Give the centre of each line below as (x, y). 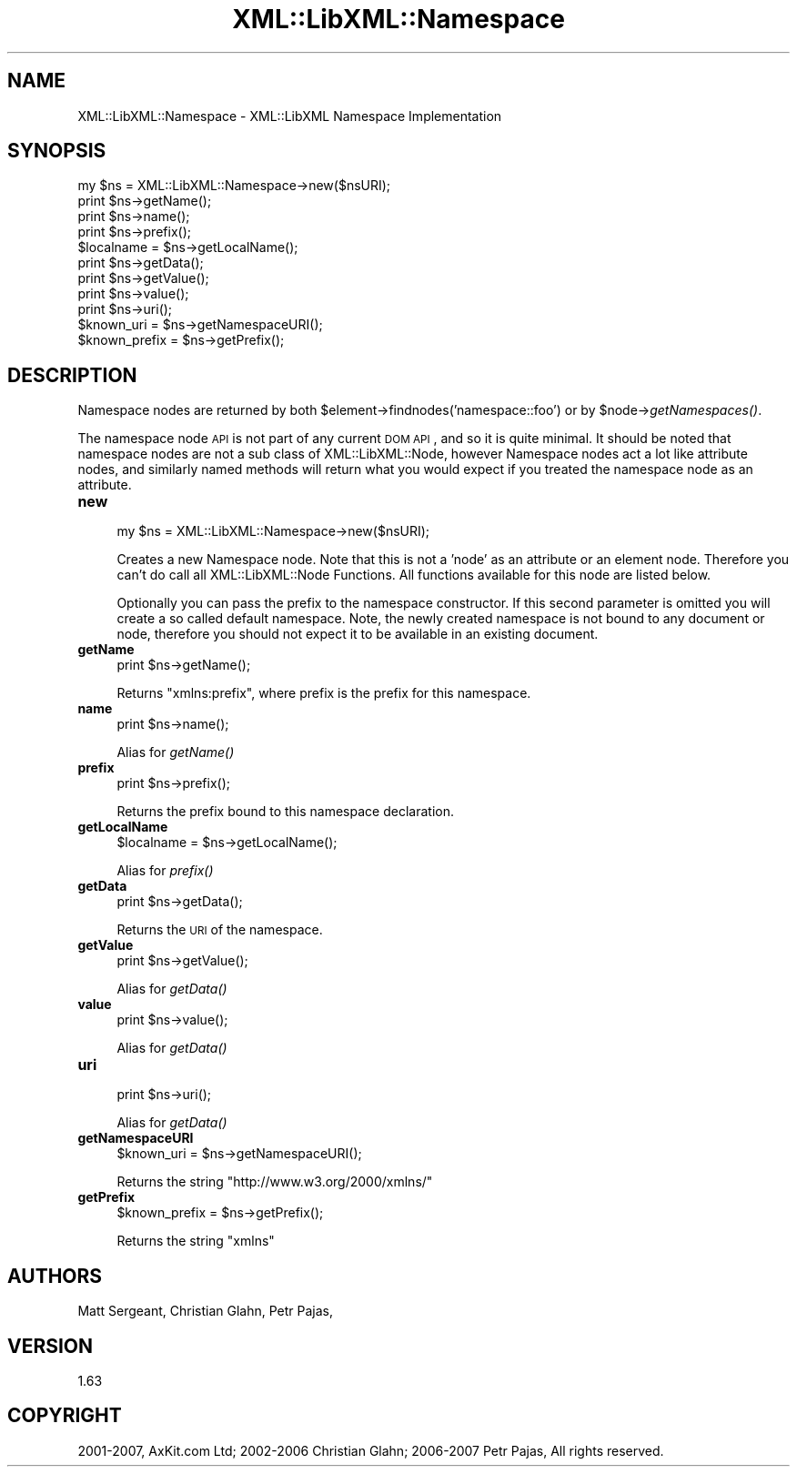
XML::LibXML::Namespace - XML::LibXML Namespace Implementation (290, 116)
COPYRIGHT (65, 1416)
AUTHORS (55, 1276)
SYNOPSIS (57, 151)
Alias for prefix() (165, 871)
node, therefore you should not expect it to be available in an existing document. (358, 634)
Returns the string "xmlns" (196, 1241)
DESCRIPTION (72, 375)
